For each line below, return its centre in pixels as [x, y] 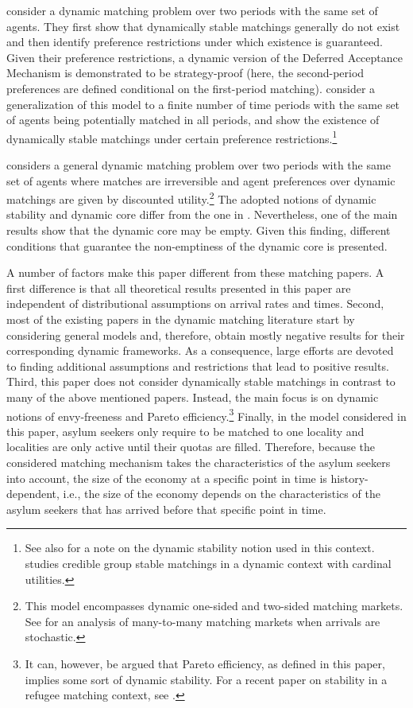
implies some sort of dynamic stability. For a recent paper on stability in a [206, 679]
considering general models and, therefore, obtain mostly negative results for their [206, 335]
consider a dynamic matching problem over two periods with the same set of [192, 10]
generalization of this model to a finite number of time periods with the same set [203, 104]
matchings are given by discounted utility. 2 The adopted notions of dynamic [191, 198]
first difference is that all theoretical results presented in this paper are [179, 288]
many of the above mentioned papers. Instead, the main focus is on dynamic [193, 397]
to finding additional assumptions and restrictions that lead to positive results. [198, 366]
